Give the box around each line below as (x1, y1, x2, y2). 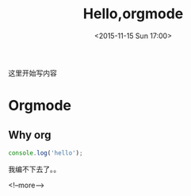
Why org (8, 128, 52, 141)
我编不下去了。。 (8, 164, 61, 174)
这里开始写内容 (8, 68, 57, 78)
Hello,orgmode (82, 5, 184, 23)
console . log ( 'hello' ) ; (8, 148, 83, 157)
